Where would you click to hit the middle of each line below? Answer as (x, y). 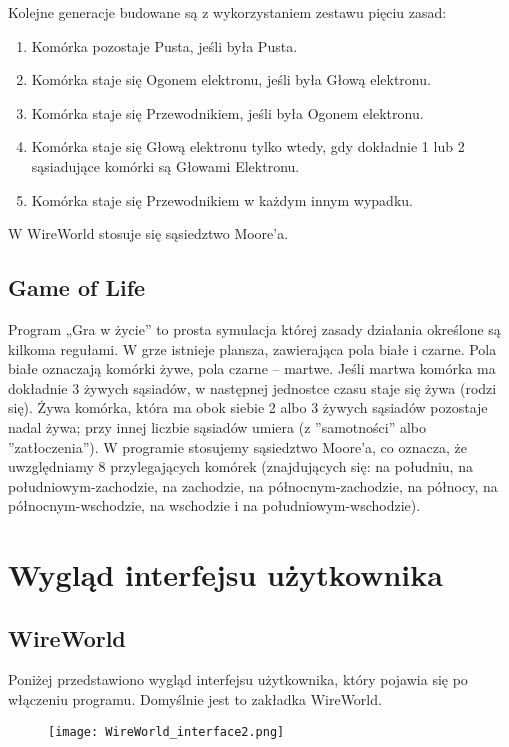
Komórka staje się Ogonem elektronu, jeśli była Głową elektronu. (231, 79)
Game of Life (77, 287)
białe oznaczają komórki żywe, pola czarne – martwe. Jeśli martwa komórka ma (252, 368)
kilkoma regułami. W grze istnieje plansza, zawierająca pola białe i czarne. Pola (252, 348)
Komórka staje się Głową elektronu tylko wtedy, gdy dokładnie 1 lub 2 (248, 146)
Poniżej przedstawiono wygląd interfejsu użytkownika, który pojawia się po (238, 679)
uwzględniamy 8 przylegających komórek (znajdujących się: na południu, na (240, 466)
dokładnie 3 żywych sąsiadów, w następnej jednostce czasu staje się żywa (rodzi (252, 387)
